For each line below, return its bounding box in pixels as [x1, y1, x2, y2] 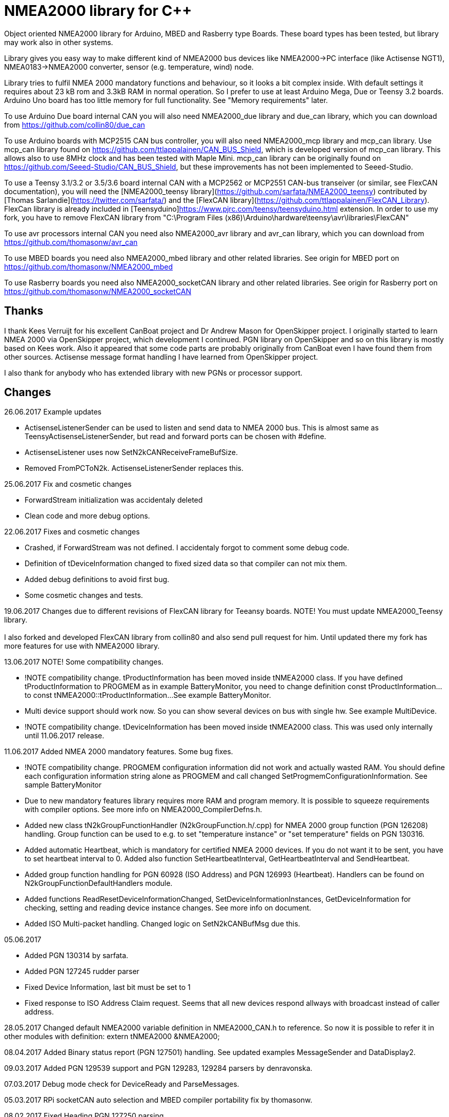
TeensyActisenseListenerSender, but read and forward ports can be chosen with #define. [25, 432, 326, 441]
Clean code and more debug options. [25, 511, 150, 521]
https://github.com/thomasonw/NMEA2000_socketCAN [4, 286, 191, 296]
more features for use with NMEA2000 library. [4, 642, 160, 651]
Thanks [4, 304, 44, 318]
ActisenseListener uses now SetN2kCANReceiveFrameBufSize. [25, 448, 238, 457]
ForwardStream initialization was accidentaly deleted [25, 495, 203, 505]
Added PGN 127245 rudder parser [25, 967, 139, 976]
